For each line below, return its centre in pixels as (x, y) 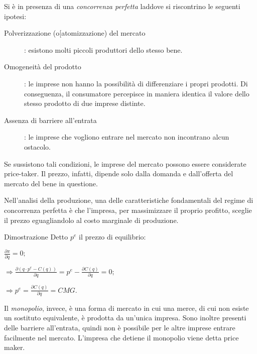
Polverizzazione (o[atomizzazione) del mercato (75, 33)
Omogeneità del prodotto (43, 67)
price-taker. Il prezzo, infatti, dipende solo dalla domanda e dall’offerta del (119, 173)
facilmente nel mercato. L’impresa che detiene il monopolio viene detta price (121, 337)
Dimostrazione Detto (36, 237)
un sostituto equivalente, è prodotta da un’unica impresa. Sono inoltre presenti (125, 318)
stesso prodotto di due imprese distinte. (85, 103)
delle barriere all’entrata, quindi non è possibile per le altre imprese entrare (120, 328)
